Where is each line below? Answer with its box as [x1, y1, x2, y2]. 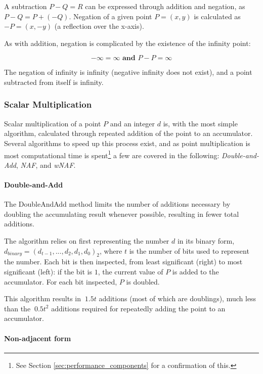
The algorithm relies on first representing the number [4, 235, 169, 246]
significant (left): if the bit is [4, 266, 93, 276]
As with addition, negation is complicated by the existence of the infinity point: [4, 37, 251, 48]
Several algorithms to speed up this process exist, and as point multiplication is [4, 137, 250, 148]
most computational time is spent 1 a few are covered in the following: [4, 148, 220, 160]
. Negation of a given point [69, 11, 152, 21]
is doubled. [126, 276, 160, 287]
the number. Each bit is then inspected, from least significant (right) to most [4, 256, 243, 267]
